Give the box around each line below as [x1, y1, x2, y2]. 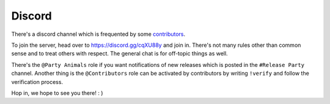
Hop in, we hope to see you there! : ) [11, 89, 103, 97]
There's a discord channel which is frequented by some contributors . [11, 30, 186, 38]
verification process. [11, 78, 64, 85]
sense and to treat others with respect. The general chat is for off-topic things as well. [11, 50, 229, 57]
